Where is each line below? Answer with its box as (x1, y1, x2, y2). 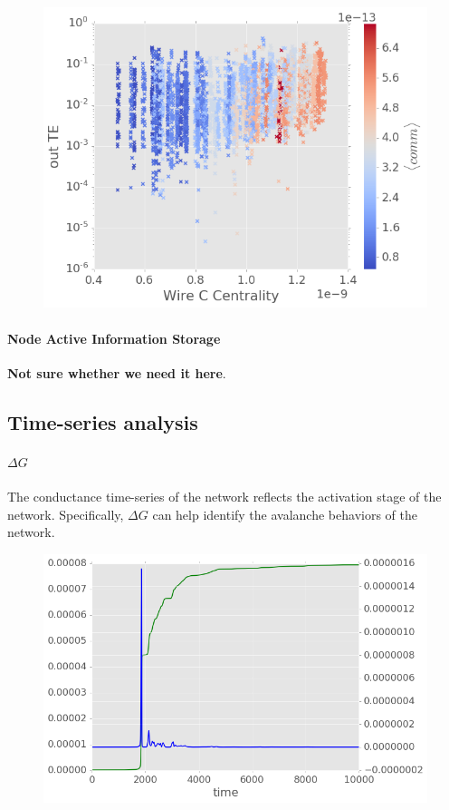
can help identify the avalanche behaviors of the (152, 504, 417, 523)
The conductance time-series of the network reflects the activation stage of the (7, 486, 442, 505)
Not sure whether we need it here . (7, 363, 226, 382)
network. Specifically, (7, 504, 124, 523)
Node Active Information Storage (7, 328, 221, 347)
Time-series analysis (7, 407, 198, 435)
